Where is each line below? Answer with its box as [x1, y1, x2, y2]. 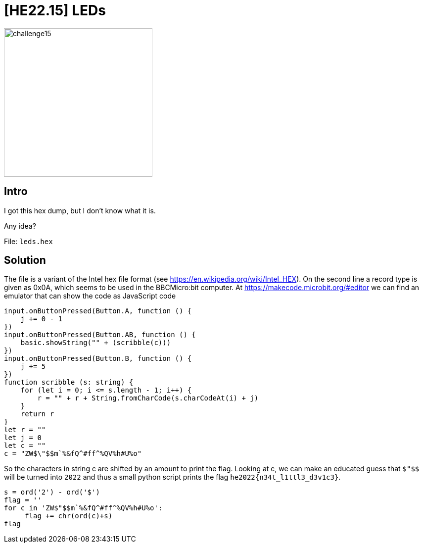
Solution [4, 254, 46, 267]
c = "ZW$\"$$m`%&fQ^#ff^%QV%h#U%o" [4, 449, 142, 458]
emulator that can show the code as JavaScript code [4, 292, 176, 300]
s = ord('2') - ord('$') [4, 488, 100, 497]
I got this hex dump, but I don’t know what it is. [4, 206, 156, 215]
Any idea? [4, 221, 36, 230]
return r [20, 410, 54, 418]
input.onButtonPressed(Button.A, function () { [4, 307, 192, 315]
